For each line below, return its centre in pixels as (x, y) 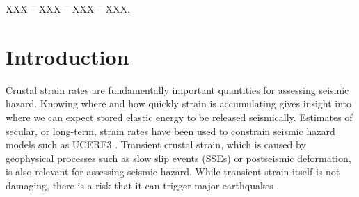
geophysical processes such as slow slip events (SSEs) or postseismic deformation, (178, 158)
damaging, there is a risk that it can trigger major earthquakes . (143, 185)
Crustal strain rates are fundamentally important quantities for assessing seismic (177, 89)
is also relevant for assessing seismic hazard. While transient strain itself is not (173, 172)
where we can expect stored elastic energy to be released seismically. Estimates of (179, 117)
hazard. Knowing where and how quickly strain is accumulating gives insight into (179, 103)
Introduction (67, 56)
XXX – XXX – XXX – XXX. (68, 8)
